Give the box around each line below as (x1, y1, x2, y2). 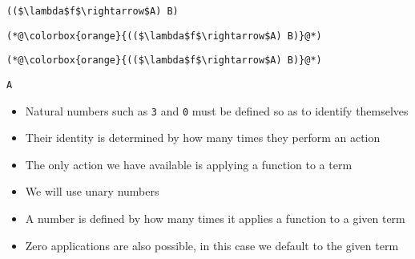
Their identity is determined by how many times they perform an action (25, 129, 381, 146)
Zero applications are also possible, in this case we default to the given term (25, 237, 399, 253)
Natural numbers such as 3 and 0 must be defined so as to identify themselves (25, 102, 409, 119)
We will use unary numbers (25, 183, 159, 200)
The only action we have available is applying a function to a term (25, 156, 353, 172)
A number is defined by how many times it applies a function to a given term (25, 210, 405, 227)
